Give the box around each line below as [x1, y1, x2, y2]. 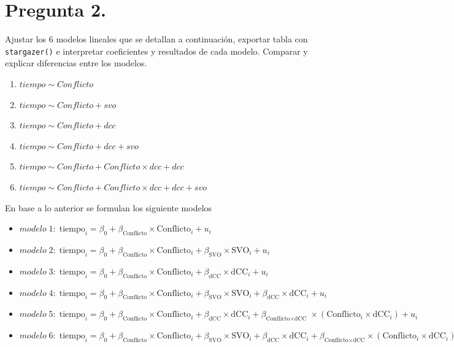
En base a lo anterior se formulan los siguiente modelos [5, 201, 212, 214]
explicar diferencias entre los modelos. [5, 57, 147, 69]
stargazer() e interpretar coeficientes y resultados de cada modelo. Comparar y [5, 44, 308, 57]
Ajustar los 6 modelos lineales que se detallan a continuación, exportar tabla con [5, 33, 308, 45]
